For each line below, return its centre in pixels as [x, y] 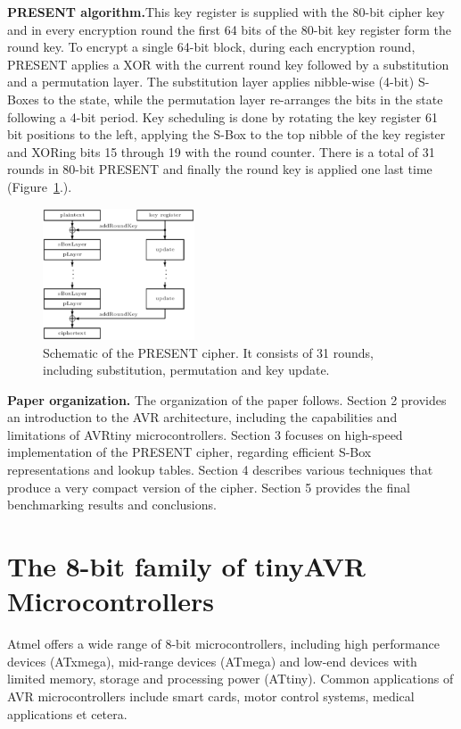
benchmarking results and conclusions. [112, 505]
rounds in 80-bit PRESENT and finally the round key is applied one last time [220, 169]
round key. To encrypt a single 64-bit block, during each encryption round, [211, 47]
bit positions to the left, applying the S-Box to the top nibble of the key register [226, 134]
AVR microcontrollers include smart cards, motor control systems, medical [211, 696]
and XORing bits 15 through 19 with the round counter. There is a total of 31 [221, 151]
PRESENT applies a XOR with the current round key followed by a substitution [228, 64]
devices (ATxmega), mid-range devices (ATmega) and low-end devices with [212, 661]
